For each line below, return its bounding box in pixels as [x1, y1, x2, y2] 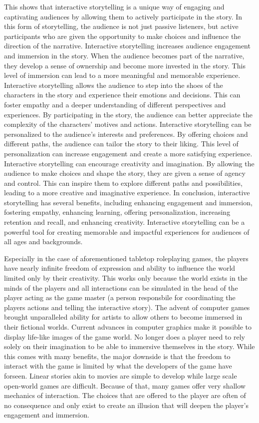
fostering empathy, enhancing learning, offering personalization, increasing [4, 207, 231, 217]
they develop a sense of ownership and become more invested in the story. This [4, 60, 246, 70]
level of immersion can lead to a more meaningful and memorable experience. [4, 70, 241, 80]
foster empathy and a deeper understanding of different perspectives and [4, 99, 226, 109]
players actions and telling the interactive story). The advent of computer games [4, 302, 250, 312]
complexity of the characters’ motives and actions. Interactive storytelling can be [4, 119, 252, 129]
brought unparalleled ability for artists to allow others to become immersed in [4, 312, 243, 322]
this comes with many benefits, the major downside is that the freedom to [4, 351, 231, 361]
